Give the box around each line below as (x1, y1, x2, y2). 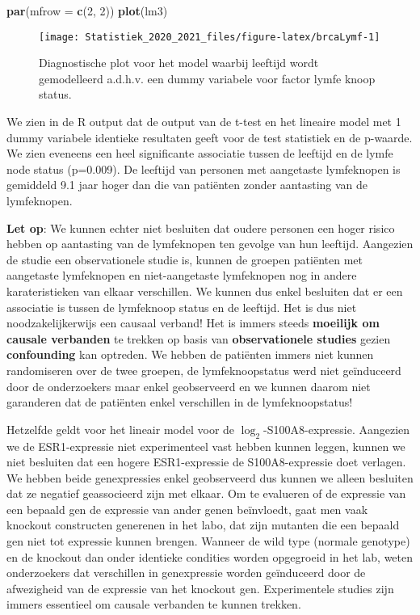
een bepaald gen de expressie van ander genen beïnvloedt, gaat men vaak (6, 500, 368, 517)
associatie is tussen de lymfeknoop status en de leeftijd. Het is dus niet (6, 298, 357, 315)
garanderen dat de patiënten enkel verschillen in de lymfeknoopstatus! (6, 394, 353, 411)
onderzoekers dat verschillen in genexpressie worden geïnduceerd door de (6, 564, 366, 581)
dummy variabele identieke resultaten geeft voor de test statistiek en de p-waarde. (6, 128, 413, 145)
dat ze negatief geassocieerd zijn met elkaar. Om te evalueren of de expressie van (6, 485, 406, 502)
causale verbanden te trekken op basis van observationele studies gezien (6, 330, 391, 347)
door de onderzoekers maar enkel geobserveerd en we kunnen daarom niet (6, 377, 371, 394)
